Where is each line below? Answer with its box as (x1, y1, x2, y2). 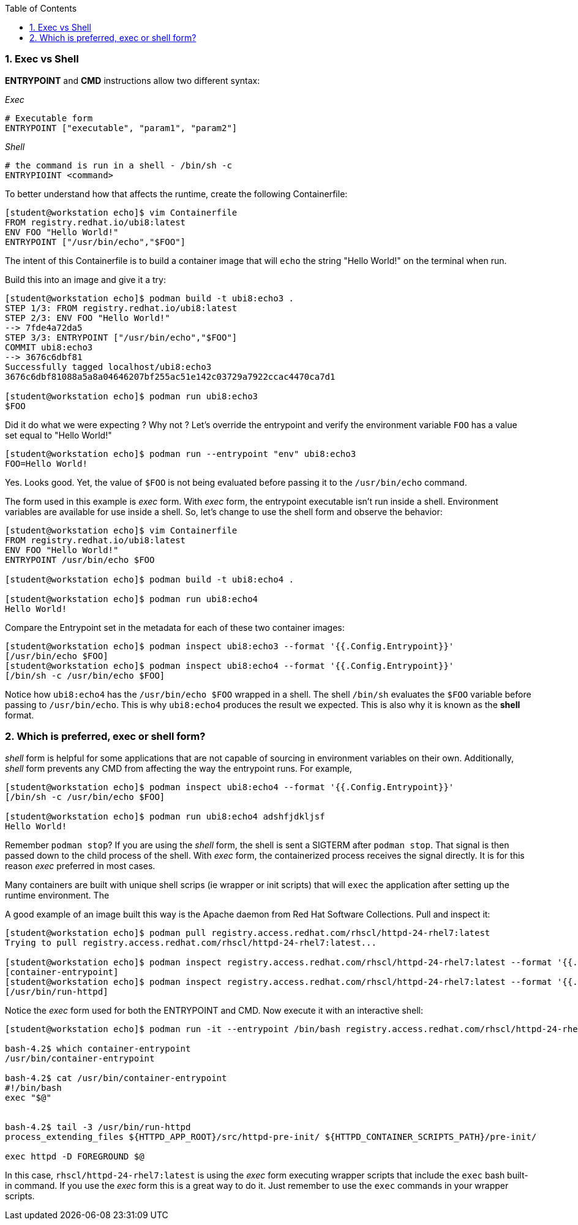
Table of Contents (5, 3, 77, 13)
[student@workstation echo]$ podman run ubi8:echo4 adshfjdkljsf (5, 811, 325, 821)
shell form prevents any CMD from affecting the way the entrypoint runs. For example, (5, 763, 352, 774)
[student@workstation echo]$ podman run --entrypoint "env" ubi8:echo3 (5, 448, 356, 459)
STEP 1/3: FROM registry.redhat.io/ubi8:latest (5, 303, 238, 313)
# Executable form (5, 113, 93, 123)
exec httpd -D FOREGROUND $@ (5, 1151, 144, 1161)
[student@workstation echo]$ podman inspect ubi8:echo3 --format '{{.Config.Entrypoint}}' (5, 641, 454, 651)
